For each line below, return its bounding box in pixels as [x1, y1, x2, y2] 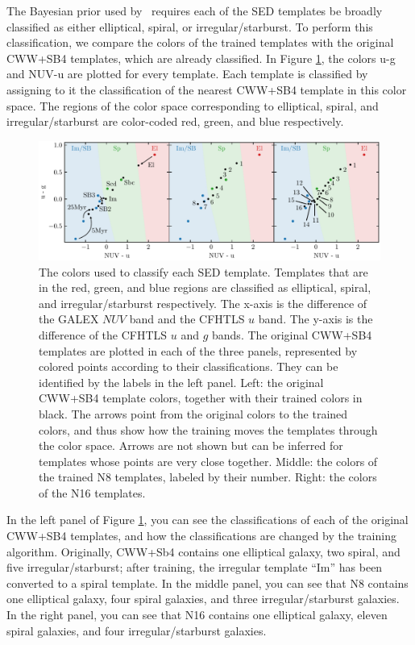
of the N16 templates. [39, 484, 146, 501]
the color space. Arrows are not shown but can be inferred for [39, 437, 343, 454]
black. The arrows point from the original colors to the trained [39, 405, 348, 422]
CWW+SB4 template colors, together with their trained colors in [39, 389, 363, 406]
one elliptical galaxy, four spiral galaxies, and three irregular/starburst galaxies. [6, 590, 400, 607]
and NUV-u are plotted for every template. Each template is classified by [6, 65, 368, 82]
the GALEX [39, 310, 99, 327]
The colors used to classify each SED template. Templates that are [39, 263, 368, 280]
